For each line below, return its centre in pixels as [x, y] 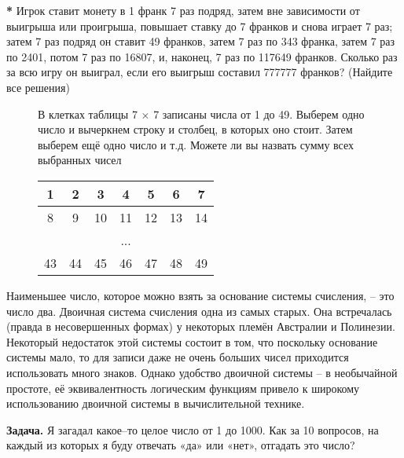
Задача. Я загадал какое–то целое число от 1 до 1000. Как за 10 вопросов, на [193, 429]
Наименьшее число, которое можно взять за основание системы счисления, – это [200, 295]
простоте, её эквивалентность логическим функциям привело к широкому [183, 388]
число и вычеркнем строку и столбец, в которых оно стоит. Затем [195, 129]
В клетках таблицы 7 [88, 114]
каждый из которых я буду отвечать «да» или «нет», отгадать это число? [181, 445]
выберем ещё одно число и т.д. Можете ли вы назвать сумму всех [196, 144]
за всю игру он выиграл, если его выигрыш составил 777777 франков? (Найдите [200, 72]
